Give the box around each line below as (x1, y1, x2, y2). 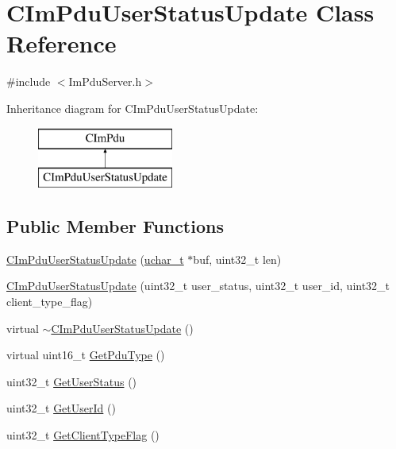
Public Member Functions (6, 214, 224, 238)
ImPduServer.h (68, 73, 142, 90)
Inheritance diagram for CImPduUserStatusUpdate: (6, 99, 259, 116)
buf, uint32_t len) (193, 250, 282, 267)
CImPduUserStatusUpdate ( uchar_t (6, 250, 184, 267)
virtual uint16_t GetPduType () (6, 346, 165, 363)
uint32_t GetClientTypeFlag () (6, 427, 160, 443)
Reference (6, 27, 117, 60)
